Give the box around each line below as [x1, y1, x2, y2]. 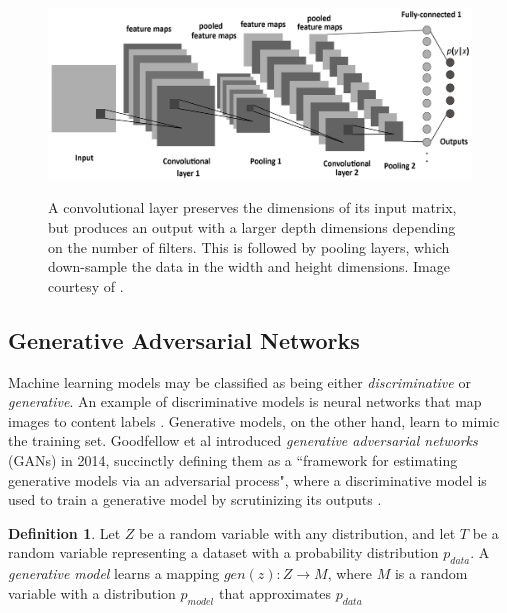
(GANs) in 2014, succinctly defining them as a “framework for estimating [8, 449, 458, 470]
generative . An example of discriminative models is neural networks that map [8, 391, 482, 412]
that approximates [218, 582, 332, 603]
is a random [394, 563, 468, 584]
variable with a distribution [8, 582, 176, 603]
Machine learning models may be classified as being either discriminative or [8, 371, 471, 392]
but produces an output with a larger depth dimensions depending [48, 217, 456, 238]
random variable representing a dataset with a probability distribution [8, 542, 439, 563]
